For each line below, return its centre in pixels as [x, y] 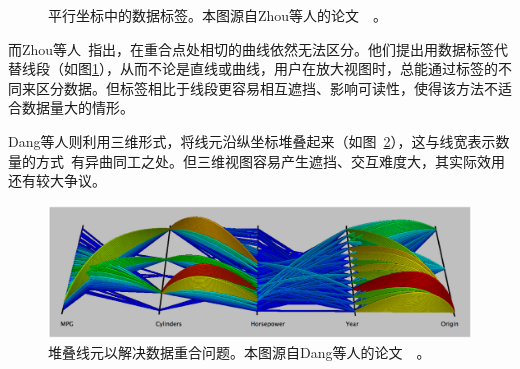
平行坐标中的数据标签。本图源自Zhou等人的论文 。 [218, 15]
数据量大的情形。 [77, 107]
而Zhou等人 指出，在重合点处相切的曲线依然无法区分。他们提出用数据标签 [251, 48]
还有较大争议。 [57, 180]
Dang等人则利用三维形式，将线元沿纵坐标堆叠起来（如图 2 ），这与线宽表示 [252, 140]
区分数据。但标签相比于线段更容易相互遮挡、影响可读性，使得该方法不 [266, 87]
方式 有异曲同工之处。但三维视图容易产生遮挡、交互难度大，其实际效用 [270, 160]
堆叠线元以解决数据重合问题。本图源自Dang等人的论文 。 [239, 352]
